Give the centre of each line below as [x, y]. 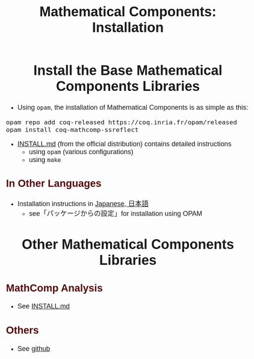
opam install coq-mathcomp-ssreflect [73, 130]
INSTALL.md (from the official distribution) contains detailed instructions [124, 144]
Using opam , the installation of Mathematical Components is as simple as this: [133, 107]
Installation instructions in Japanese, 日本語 [83, 204]
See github [34, 349]
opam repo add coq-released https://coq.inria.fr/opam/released [122, 122]
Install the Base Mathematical [128, 71]
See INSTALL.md [44, 307]
